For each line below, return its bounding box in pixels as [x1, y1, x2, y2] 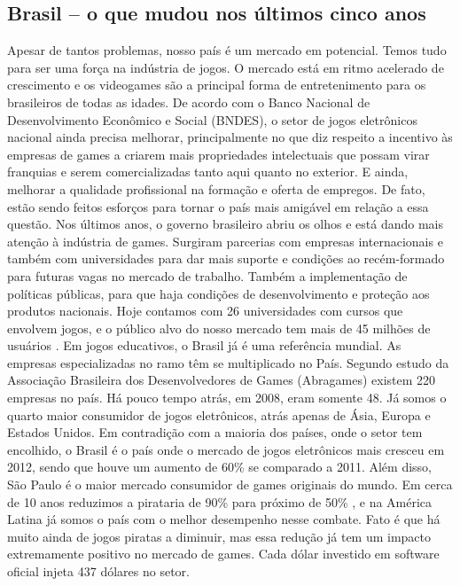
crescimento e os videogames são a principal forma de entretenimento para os [7, 75, 426, 94]
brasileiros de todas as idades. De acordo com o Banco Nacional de [7, 92, 370, 111]
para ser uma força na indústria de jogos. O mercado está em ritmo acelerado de [7, 58, 444, 76]
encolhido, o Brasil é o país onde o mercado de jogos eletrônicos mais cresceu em [7, 440, 445, 458]
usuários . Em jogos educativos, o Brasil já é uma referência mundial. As [7, 336, 402, 355]
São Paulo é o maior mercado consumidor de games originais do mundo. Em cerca [7, 475, 453, 494]
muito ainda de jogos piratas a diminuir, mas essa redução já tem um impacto [7, 527, 432, 545]
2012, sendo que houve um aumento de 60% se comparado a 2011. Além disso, [7, 457, 433, 476]
